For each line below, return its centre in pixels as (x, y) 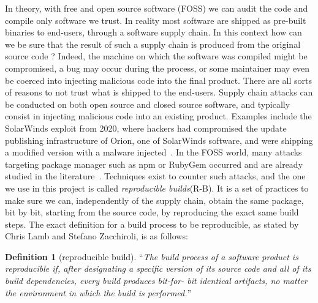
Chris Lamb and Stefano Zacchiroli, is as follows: (97, 236)
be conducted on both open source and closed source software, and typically (148, 104)
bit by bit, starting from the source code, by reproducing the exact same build (152, 212)
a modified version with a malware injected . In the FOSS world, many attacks (153, 152)
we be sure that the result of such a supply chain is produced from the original (153, 44)
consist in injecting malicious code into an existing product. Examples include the (158, 116)
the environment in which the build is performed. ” (98, 292)
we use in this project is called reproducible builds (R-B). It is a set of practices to (157, 188)
